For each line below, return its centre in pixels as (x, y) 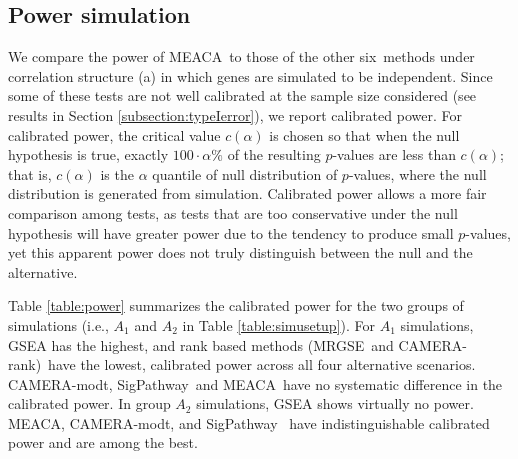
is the (117, 173)
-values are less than (394, 154)
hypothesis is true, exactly (88, 154)
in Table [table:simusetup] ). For (279, 324)
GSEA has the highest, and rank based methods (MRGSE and (201, 344)
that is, (30, 173)
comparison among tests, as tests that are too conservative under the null (233, 212)
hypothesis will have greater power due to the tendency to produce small (231, 232)
